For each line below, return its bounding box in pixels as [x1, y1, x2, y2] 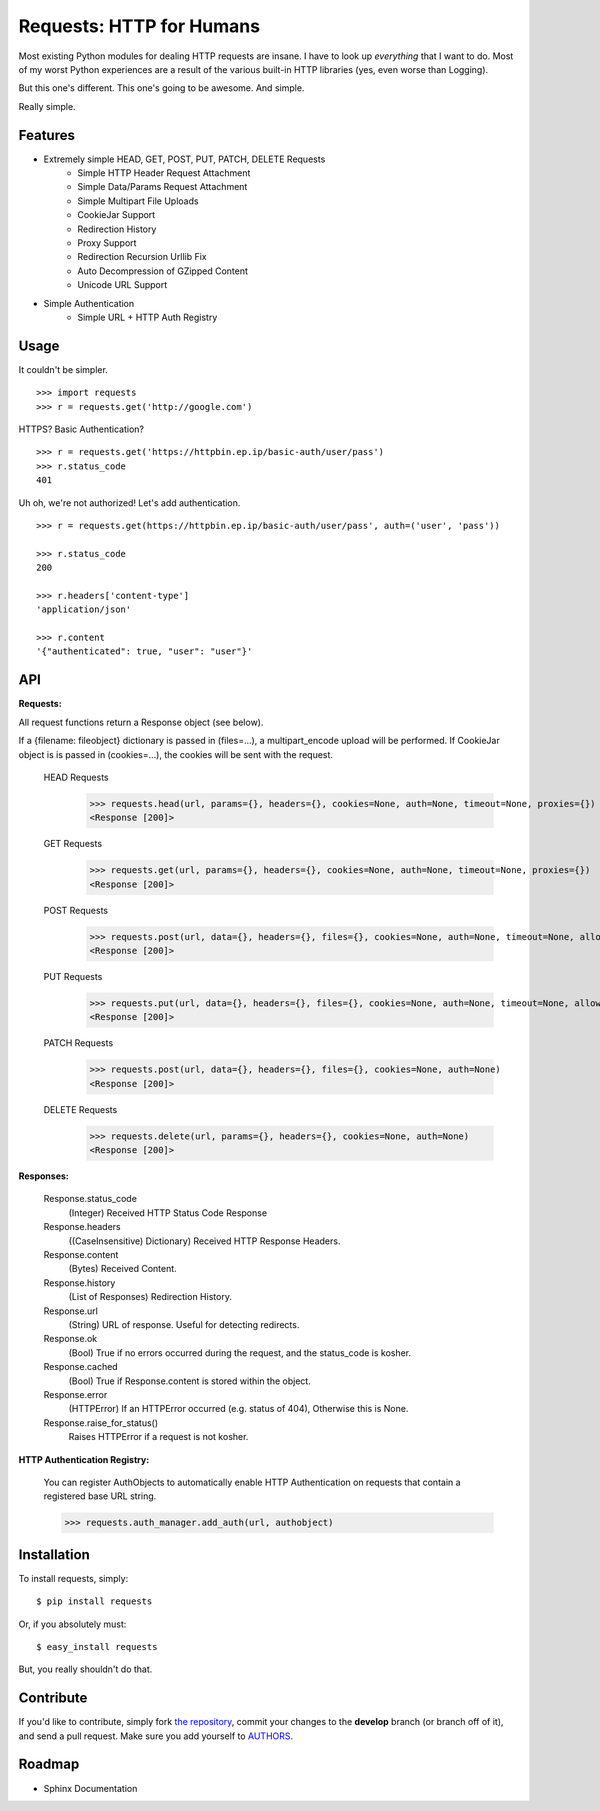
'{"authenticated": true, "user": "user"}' [36, 646, 253, 657]
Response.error [43, 1388, 108, 1400]
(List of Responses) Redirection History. [68, 1291, 232, 1303]
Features [18, 126, 75, 144]
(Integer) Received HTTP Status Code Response [68, 1206, 268, 1219]
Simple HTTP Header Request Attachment [77, 167, 251, 179]
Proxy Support [77, 236, 137, 249]
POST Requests [43, 904, 109, 916]
